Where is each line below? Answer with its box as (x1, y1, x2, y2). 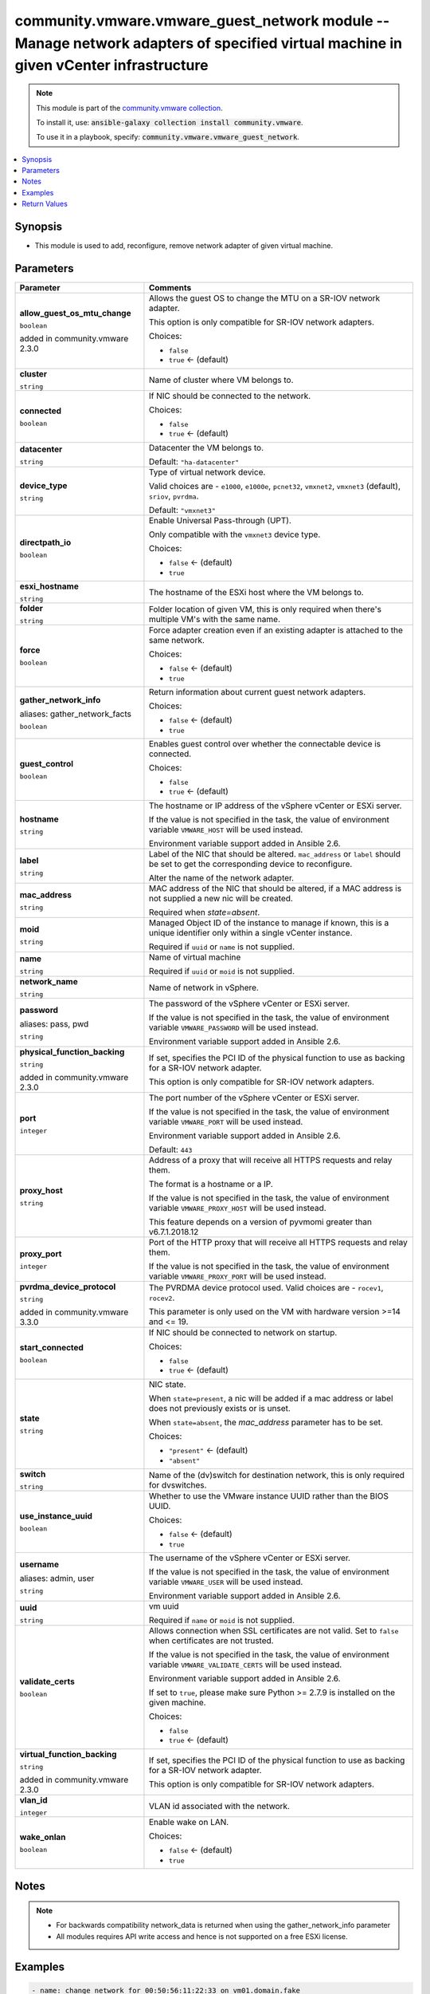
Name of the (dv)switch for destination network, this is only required (148, 1469, 405, 1480)
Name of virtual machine (148, 952, 241, 963)
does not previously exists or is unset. (148, 1403, 291, 1414)
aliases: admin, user (19, 1572, 95, 1583)
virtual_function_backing (19, 1749, 117, 1760)
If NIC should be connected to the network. (148, 391, 311, 402)
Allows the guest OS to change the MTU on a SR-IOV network (148, 293, 381, 304)
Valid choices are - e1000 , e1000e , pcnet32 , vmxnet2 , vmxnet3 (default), (148, 481, 401, 492)
